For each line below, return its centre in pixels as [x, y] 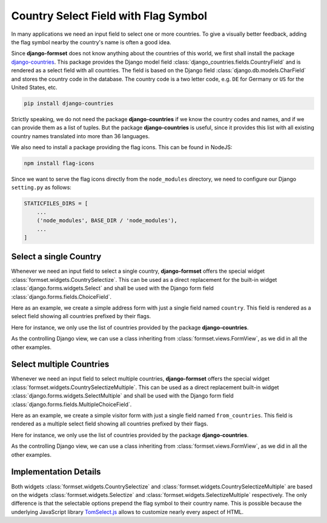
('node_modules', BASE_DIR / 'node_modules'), [107, 221]
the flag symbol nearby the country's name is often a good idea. [91, 42]
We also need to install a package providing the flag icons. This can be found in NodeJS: [122, 147]
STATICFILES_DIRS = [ [56, 204]
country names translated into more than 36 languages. [81, 136]
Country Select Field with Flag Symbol [109, 16]
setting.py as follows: [41, 187]
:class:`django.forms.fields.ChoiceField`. [61, 296]
